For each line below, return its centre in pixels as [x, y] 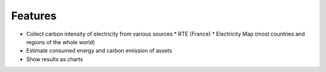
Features [34, 16]
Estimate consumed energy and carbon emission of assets [99, 51]
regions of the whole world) [61, 42]
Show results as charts [55, 59]
